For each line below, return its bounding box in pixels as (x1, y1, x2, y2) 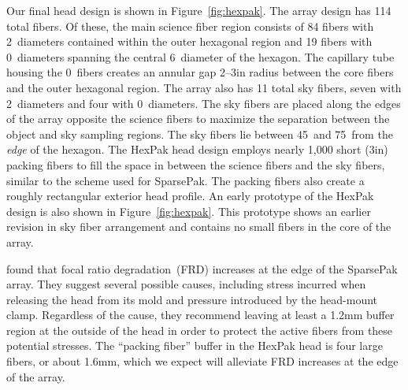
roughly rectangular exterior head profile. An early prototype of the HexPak (6, 188, 374, 204)
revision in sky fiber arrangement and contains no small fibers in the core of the (6, 218, 391, 235)
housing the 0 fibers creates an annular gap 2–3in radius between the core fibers (6, 64, 394, 80)
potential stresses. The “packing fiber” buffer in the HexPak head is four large (6, 337, 383, 354)
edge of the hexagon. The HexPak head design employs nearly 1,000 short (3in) (6, 141, 388, 158)
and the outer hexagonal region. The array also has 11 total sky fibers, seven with (6, 79, 402, 95)
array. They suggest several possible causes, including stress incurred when (6, 276, 366, 292)
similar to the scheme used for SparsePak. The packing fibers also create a (6, 172, 365, 188)
